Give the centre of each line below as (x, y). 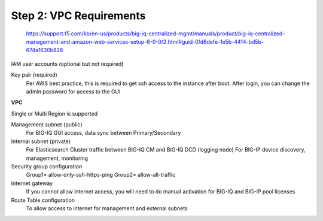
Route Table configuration (43, 200)
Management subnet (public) (47, 125)
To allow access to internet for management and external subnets (107, 208)
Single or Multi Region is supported (54, 113)
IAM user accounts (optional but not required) (67, 63)
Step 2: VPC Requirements (78, 16)
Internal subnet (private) (41, 141)
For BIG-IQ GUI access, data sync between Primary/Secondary (103, 133)
